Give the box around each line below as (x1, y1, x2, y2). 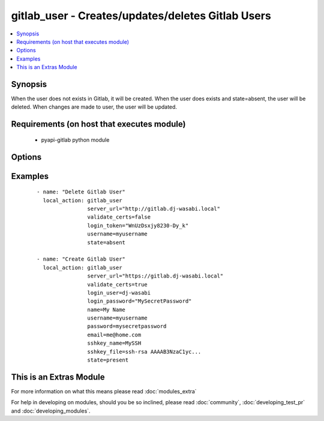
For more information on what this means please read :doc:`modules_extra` (11, 387, 197, 395)
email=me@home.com (87, 331, 142, 338)
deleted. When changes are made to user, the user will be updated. (11, 103, 177, 111)
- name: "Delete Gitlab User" (37, 189, 126, 195)
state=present (87, 357, 129, 363)
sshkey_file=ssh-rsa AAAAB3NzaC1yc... (87, 348, 202, 355)
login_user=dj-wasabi (87, 289, 151, 296)
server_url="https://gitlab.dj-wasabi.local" (87, 273, 224, 279)
